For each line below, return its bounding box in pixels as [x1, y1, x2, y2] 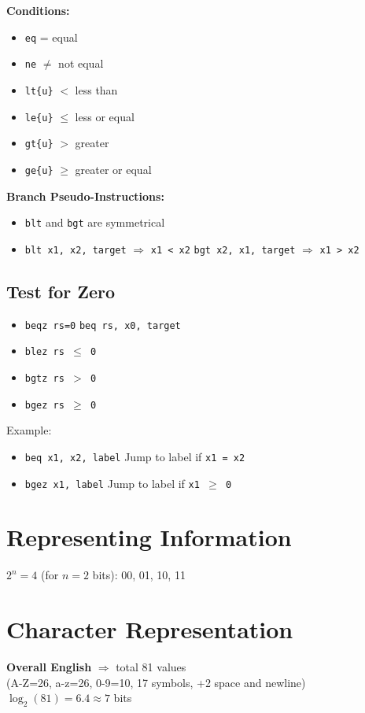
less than [75, 81, 118, 98]
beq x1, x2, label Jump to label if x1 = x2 [24, 448, 245, 464]
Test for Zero [6, 279, 116, 303]
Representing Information [6, 521, 292, 553]
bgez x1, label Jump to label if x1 [24, 475, 200, 491]
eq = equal [24, 28, 78, 45]
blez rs [24, 346, 65, 358]
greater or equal [75, 161, 152, 177]
